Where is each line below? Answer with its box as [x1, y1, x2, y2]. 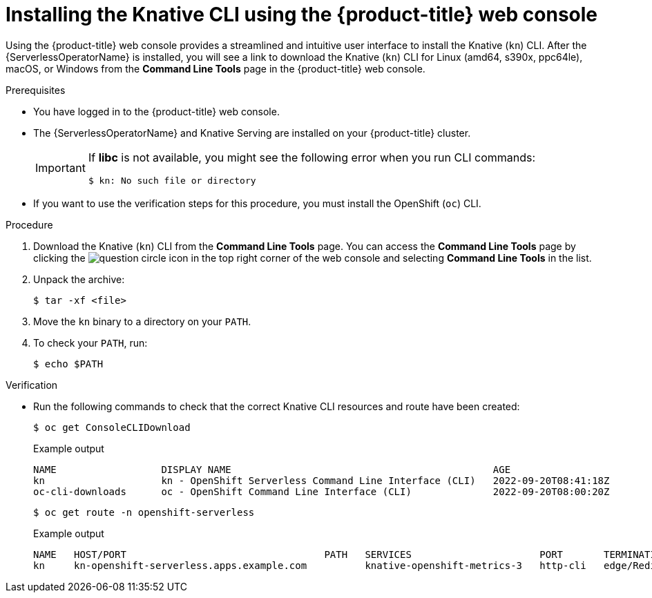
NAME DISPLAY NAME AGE [33, 463, 511, 475]
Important [35, 161, 86, 175]
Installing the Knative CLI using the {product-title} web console [6, 3, 598, 26]
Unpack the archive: [33, 273, 125, 285]
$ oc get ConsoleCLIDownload [33, 421, 191, 433]
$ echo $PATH [33, 358, 104, 369]
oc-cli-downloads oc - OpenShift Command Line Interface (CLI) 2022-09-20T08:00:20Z [33, 485, 610, 497]
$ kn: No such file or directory [88, 175, 256, 186]
